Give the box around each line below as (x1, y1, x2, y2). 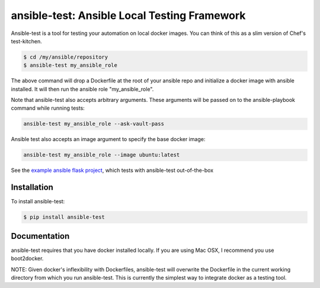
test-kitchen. (11, 37, 43, 44)
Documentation (11, 231, 70, 241)
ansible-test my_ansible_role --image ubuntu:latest (23, 152, 180, 158)
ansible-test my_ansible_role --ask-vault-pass (23, 120, 164, 127)
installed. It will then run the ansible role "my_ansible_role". (11, 85, 154, 92)
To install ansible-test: (11, 198, 65, 205)
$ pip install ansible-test (23, 214, 105, 220)
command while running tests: (11, 104, 85, 112)
